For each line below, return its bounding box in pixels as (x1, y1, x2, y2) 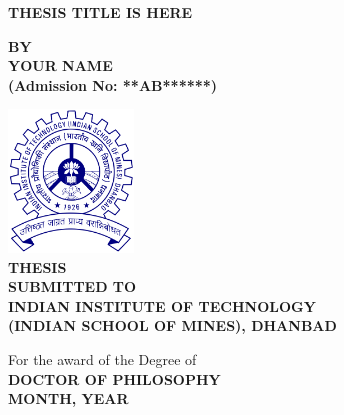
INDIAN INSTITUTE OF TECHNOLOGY (8, 295, 316, 316)
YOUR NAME (8, 55, 113, 76)
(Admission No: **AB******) (8, 74, 218, 95)
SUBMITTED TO (8, 276, 137, 297)
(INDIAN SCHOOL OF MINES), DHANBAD (8, 315, 337, 336)
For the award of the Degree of (8, 349, 197, 370)
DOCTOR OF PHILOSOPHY (8, 368, 221, 389)
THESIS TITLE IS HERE (8, 2, 193, 22)
